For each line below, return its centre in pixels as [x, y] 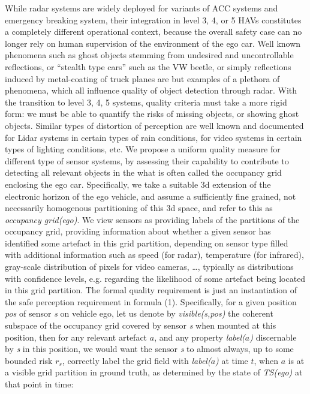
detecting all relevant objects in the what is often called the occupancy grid [143, 172]
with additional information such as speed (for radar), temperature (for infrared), [154, 255]
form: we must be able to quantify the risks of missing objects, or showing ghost [152, 114]
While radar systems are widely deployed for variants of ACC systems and [142, 8]
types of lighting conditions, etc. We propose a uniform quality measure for [143, 149]
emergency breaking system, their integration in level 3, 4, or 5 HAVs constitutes [153, 19]
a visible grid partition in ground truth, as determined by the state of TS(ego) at [154, 372]
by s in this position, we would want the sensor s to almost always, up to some [149, 349]
